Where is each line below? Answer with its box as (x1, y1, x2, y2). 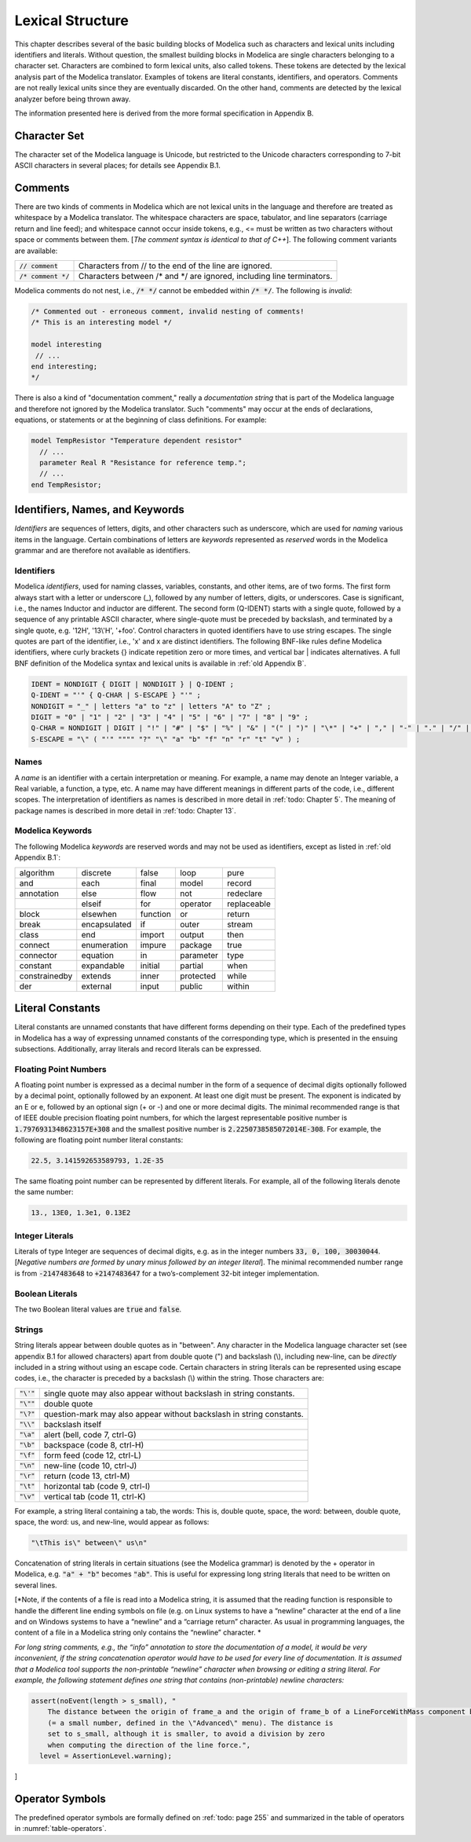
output (179, 929, 204, 940)
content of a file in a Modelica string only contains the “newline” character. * (14, 1627, 261, 1638)
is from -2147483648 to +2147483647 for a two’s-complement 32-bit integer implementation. (14, 1268, 319, 1278)
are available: (14, 246, 58, 255)
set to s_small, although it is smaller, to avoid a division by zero (47, 1730, 326, 1738)
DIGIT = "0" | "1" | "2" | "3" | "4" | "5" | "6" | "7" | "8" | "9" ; (31, 713, 309, 721)
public (179, 981, 203, 992)
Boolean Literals (14, 1288, 78, 1299)
